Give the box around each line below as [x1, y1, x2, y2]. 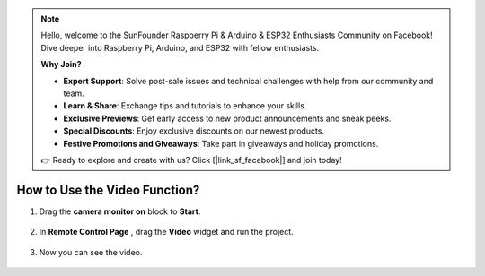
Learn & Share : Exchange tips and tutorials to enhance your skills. [63, 100, 307, 111]
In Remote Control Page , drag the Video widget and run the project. [39, 227, 294, 237]
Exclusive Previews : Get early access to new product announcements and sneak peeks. [63, 113, 392, 124]
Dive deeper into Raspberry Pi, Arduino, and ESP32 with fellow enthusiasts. [40, 42, 320, 53]
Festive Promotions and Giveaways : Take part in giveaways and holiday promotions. [63, 138, 379, 149]
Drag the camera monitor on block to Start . [39, 206, 201, 217]
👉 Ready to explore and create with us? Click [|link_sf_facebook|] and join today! [40, 154, 342, 165]
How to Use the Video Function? [16, 182, 200, 197]
